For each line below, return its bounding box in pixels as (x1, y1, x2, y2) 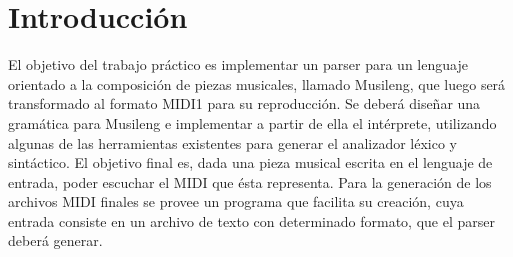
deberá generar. (8, 230, 103, 251)
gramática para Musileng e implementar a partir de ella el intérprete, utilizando (8, 112, 497, 133)
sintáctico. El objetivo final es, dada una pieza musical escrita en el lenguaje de (8, 152, 493, 173)
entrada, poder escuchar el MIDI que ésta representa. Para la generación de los (8, 171, 492, 192)
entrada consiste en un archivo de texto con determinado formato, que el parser (8, 210, 495, 231)
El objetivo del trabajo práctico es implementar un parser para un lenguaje (8, 54, 468, 75)
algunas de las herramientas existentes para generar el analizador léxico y (8, 132, 457, 153)
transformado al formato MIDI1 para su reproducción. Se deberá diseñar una (8, 93, 481, 114)
